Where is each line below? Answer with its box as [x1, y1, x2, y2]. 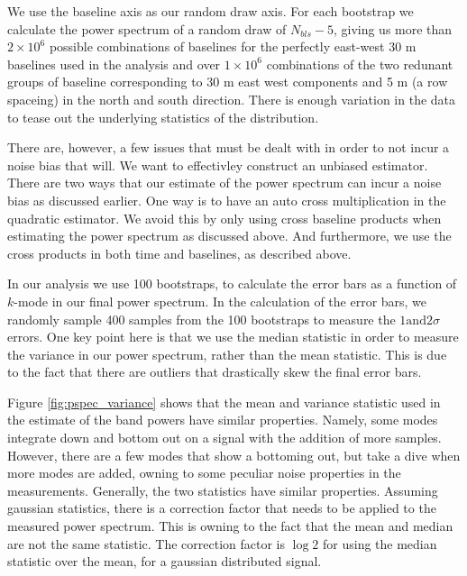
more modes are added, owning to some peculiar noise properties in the [7, 463, 401, 482]
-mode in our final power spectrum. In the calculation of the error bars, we [14, 291, 427, 310]
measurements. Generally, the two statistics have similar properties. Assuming [7, 480, 438, 499]
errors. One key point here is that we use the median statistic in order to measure [7, 327, 459, 346]
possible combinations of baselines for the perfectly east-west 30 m [49, 37, 417, 56]
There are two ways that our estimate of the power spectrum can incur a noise [7, 173, 442, 192]
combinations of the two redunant [266, 54, 453, 73]
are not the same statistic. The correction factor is [7, 534, 286, 553]
